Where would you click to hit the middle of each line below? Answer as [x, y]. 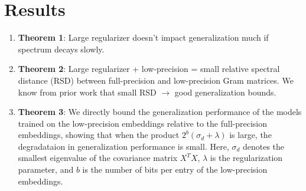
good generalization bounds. [225, 92]
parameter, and [46, 169]
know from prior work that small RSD [87, 92]
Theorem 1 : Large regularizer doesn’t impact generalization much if [143, 37]
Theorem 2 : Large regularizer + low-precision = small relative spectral [149, 69]
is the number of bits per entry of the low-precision [175, 169]
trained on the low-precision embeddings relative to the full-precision [142, 123]
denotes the [263, 146]
